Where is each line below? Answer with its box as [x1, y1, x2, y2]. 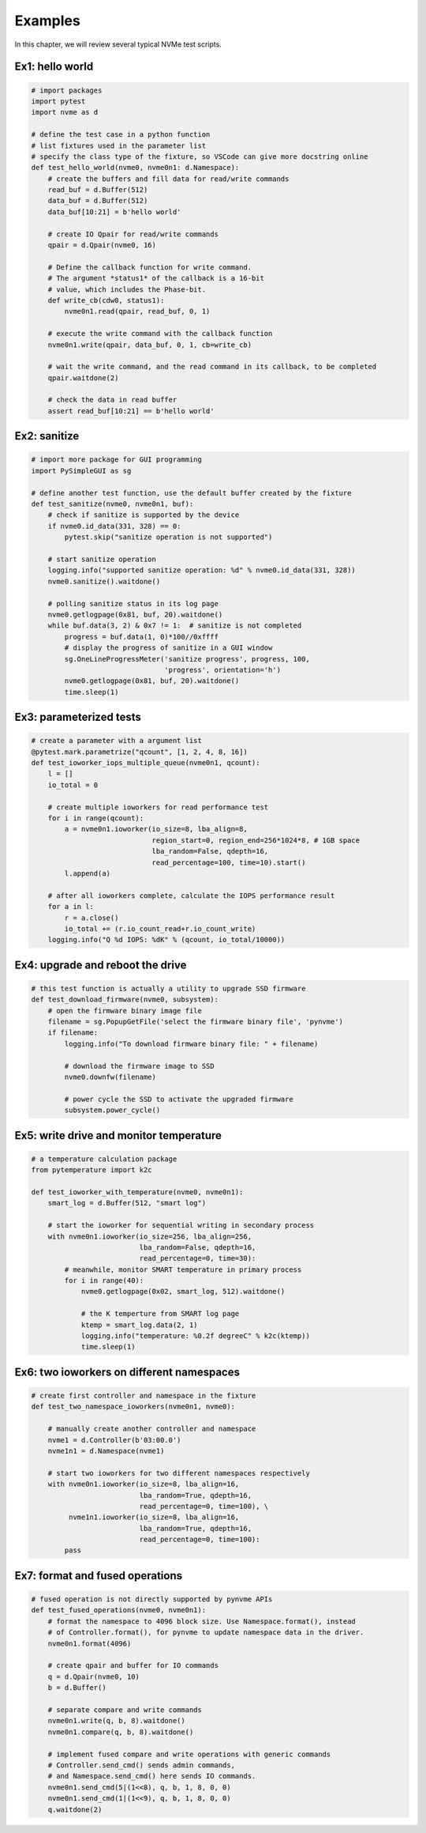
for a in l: [47, 902, 95, 911]
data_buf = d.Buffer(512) [47, 196, 148, 206]
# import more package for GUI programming [31, 455, 203, 464]
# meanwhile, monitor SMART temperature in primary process [64, 1265, 302, 1274]
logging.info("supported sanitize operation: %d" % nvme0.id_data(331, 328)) [47, 566, 357, 575]
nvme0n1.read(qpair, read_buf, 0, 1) [64, 307, 211, 316]
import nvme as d [31, 107, 99, 117]
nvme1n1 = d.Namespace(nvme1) [47, 1446, 165, 1455]
